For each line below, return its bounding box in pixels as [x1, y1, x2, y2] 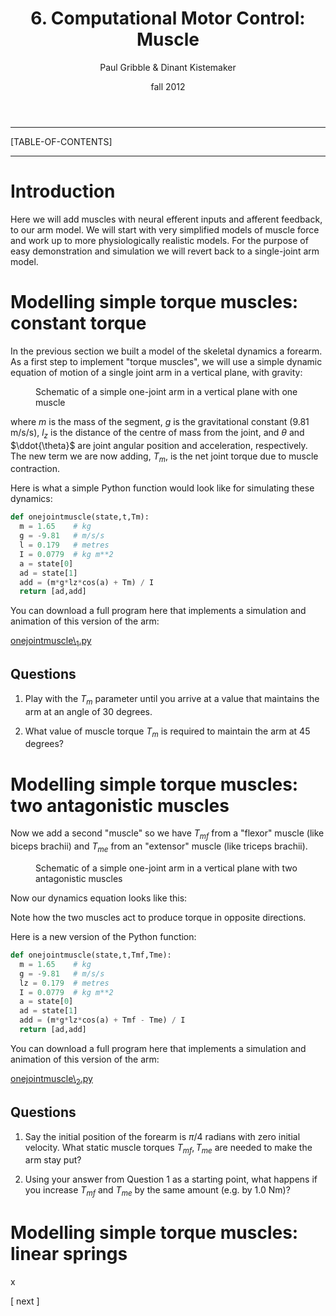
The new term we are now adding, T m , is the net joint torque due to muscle [10, 450, 319, 464]
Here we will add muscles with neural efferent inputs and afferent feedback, [10, 213, 323, 225]
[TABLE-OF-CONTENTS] [10, 135, 113, 147]
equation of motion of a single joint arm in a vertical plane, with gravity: [10, 366, 303, 378]
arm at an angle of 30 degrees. [24, 705, 153, 717]
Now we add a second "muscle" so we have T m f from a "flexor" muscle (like [10, 827, 325, 842]
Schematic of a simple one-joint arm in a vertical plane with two [35, 862, 298, 874]
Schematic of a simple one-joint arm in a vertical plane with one [35, 385, 298, 397]
